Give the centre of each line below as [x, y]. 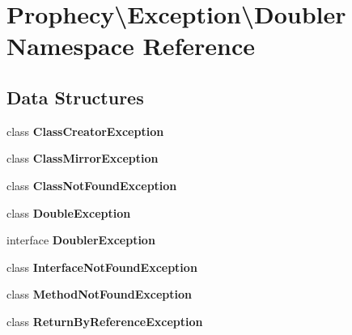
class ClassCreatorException [85, 131]
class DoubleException [69, 212]
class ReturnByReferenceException [105, 321]
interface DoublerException [81, 240]
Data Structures [75, 97]
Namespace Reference [131, 46]
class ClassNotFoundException [92, 185]
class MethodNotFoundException [99, 294]
